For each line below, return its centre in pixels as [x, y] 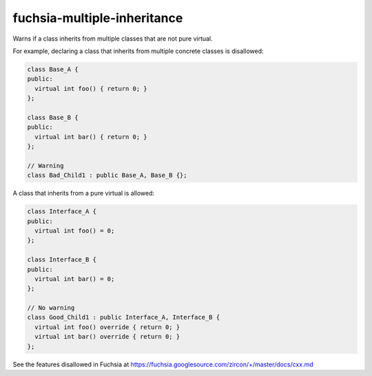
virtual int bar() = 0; [75, 279]
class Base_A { [53, 69]
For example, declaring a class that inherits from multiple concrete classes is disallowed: [138, 51]
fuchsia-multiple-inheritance [98, 18]
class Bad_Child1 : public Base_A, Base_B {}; [107, 175]
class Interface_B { [62, 260]
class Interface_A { [62, 211]
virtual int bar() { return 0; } [91, 137]
